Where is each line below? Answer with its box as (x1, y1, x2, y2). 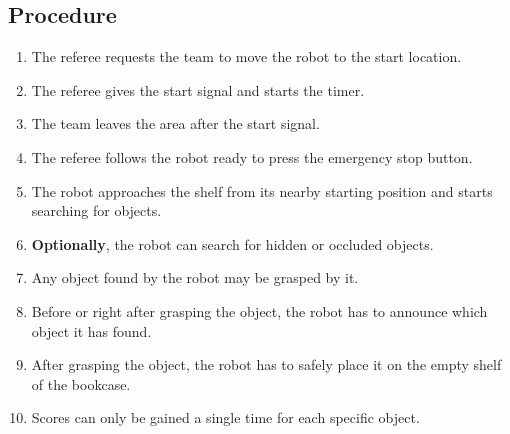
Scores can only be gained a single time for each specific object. (31, 407, 420, 428)
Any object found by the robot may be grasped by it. (31, 267, 359, 288)
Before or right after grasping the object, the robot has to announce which (31, 300, 488, 321)
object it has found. (31, 320, 152, 341)
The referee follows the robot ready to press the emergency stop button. (31, 146, 473, 167)
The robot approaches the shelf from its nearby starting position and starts (31, 180, 493, 201)
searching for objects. (31, 200, 162, 221)
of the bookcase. (31, 373, 131, 394)
